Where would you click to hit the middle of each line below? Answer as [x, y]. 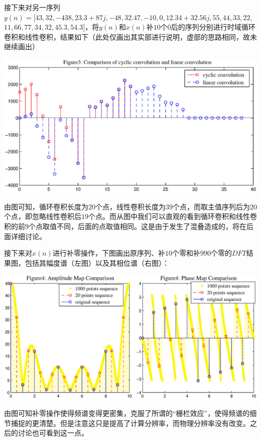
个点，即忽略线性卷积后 [43, 216]
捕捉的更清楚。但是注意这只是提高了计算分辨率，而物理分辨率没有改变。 [130, 423]
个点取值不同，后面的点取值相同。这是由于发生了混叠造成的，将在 [138, 226]
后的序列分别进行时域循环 [213, 27]
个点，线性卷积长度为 [130, 206]
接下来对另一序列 [32, 7]
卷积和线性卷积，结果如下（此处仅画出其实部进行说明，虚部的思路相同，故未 [130, 36]
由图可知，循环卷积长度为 [46, 206]
